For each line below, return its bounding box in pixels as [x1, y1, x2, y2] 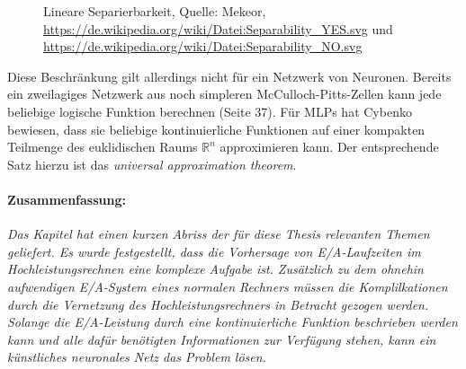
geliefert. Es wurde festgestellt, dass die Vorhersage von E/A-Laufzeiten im [7, 242, 421, 260]
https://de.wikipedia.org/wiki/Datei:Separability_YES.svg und [43, 19, 393, 38]
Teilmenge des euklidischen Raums [7, 137, 198, 156]
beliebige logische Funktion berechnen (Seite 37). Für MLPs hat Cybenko [7, 101, 412, 120]
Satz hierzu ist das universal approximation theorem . [7, 154, 297, 173]
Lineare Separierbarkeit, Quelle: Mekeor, [43, 2, 266, 20]
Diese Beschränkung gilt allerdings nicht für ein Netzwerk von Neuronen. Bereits [7, 66, 452, 85]
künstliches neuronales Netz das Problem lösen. [7, 347, 266, 366]
